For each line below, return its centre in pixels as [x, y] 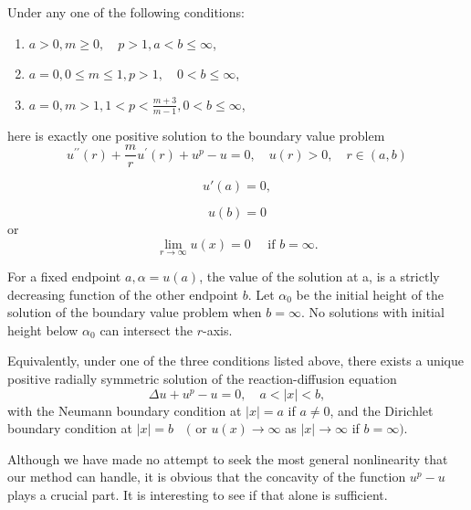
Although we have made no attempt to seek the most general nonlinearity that [228, 458]
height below [43, 329]
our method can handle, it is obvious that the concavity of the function [207, 477]
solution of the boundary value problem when [135, 312]
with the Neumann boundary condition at [125, 410]
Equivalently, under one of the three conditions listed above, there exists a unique [235, 361]
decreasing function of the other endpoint [123, 294]
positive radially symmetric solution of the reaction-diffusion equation [202, 379]
